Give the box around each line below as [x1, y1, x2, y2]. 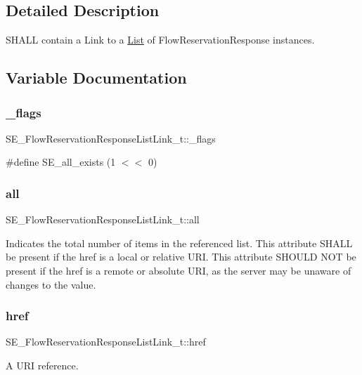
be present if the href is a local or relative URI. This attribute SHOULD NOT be [6, 249, 356, 264]
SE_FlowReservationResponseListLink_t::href [6, 334, 206, 349]
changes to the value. [6, 277, 96, 291]
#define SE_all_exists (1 [6, 154, 116, 169]
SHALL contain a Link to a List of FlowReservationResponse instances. [6, 32, 315, 47]
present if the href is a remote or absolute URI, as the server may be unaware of [6, 263, 351, 277]
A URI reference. [6, 357, 79, 372]
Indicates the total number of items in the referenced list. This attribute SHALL [6, 235, 353, 250]
